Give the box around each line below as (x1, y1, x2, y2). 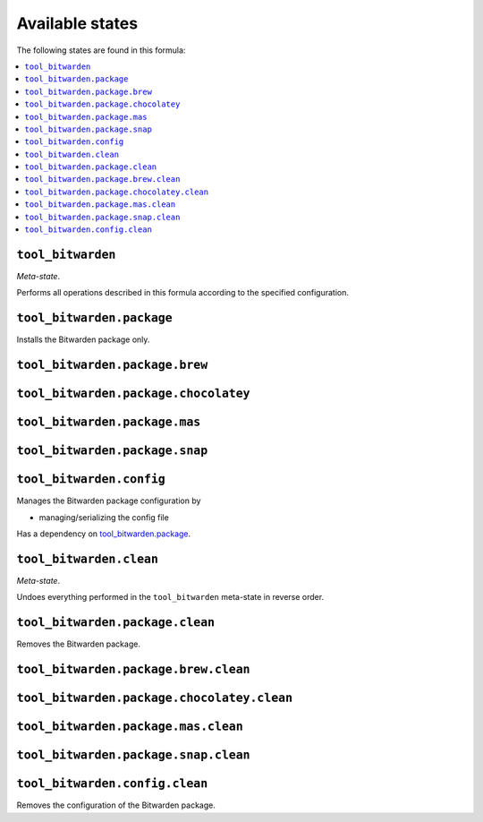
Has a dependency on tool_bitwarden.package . (16, 528, 191, 539)
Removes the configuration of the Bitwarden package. (16, 800, 216, 810)
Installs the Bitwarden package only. (16, 334, 150, 345)
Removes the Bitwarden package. (16, 638, 140, 649)
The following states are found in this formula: (16, 45, 186, 56)
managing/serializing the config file (38, 511, 169, 523)
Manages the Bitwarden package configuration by (16, 495, 201, 506)
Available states (16, 13, 139, 33)
